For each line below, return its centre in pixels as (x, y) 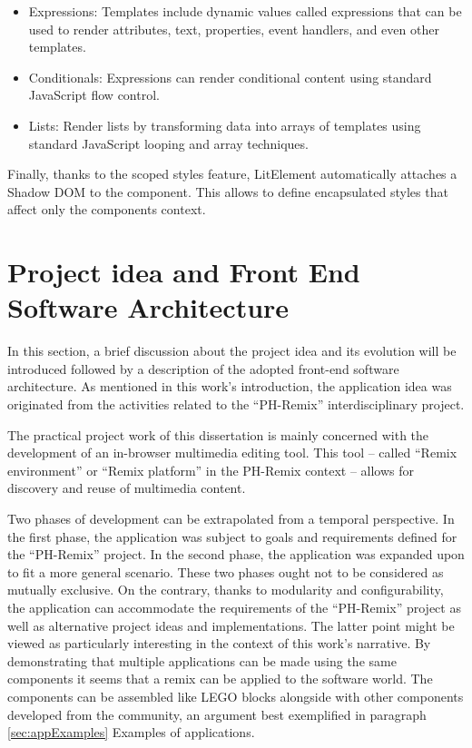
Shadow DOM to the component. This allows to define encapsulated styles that (228, 191)
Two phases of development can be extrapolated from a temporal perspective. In (231, 518)
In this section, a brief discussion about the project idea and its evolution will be (232, 351)
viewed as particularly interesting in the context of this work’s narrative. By (219, 643)
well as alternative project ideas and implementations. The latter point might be (231, 625)
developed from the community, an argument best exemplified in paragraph (217, 714)
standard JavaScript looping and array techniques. (168, 143)
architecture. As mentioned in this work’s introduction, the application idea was (230, 386)
